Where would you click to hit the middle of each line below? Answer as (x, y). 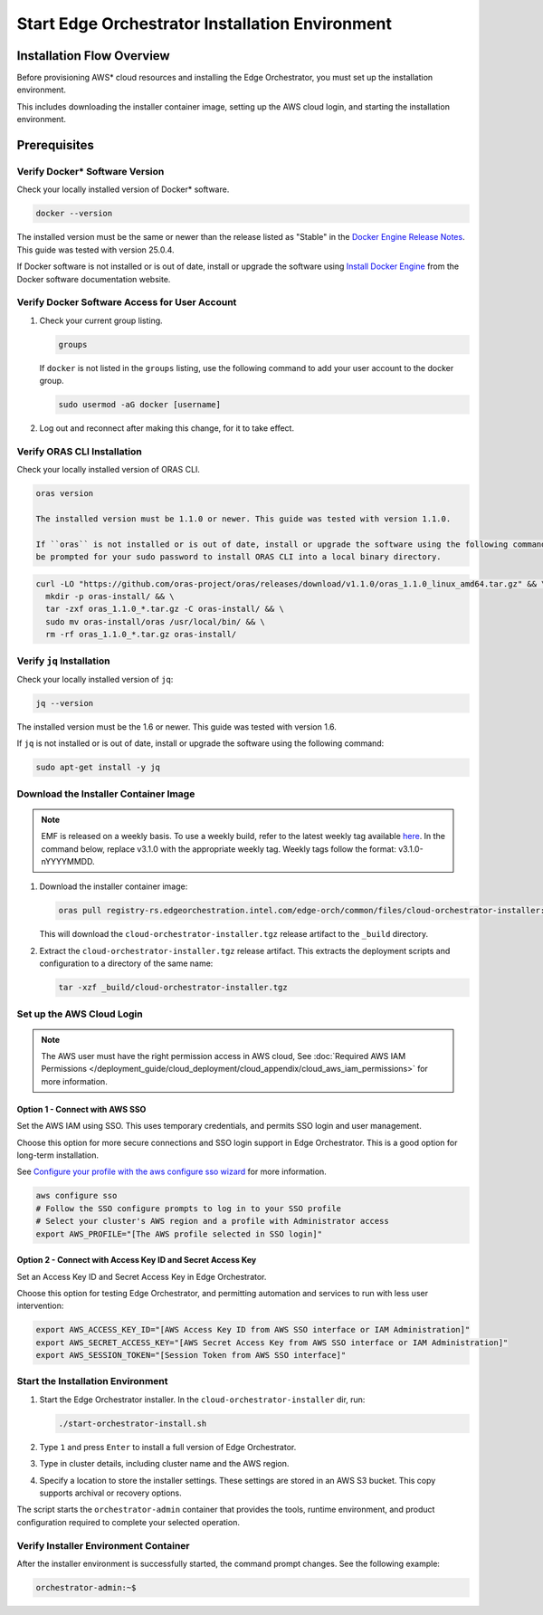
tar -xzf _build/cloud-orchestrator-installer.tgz (173, 988)
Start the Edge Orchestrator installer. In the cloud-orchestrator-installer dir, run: (202, 1400)
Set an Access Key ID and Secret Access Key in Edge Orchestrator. (142, 1276)
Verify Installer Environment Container (103, 1545)
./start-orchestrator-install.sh (133, 1423)
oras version (65, 494)
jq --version (65, 703)
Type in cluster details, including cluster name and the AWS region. (164, 1464)
